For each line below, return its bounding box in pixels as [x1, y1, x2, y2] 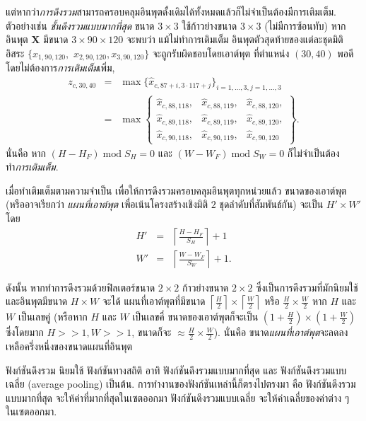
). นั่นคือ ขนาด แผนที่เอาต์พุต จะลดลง [213, 325, 348, 340]
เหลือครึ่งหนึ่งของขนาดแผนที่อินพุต [6, 338, 133, 353]
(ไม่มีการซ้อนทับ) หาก [264, 18, 346, 33]
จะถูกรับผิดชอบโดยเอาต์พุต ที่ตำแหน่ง [152, 45, 290, 60]
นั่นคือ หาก [6, 145, 47, 160]
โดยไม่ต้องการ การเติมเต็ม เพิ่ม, [6, 60, 115, 75]
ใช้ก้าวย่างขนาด [182, 18, 237, 33]
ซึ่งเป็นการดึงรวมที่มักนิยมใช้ [256, 279, 358, 294]
